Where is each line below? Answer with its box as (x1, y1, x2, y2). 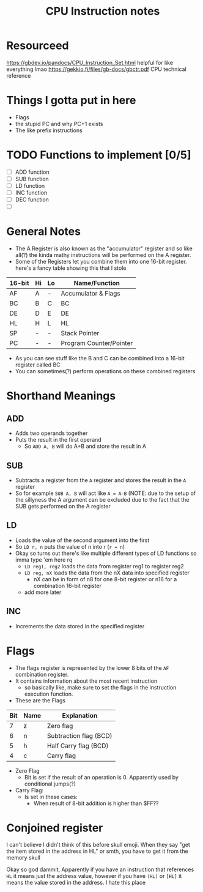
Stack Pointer (61, 329, 100, 338)
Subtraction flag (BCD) (46, 731, 113, 740)
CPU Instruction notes (45, 4, 160, 18)
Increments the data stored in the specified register (15, 622, 145, 630)
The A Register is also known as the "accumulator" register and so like (15, 245, 193, 252)
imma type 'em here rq (15, 556, 73, 563)
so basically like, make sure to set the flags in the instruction (24, 683, 177, 691)
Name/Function (73, 279, 120, 288)
